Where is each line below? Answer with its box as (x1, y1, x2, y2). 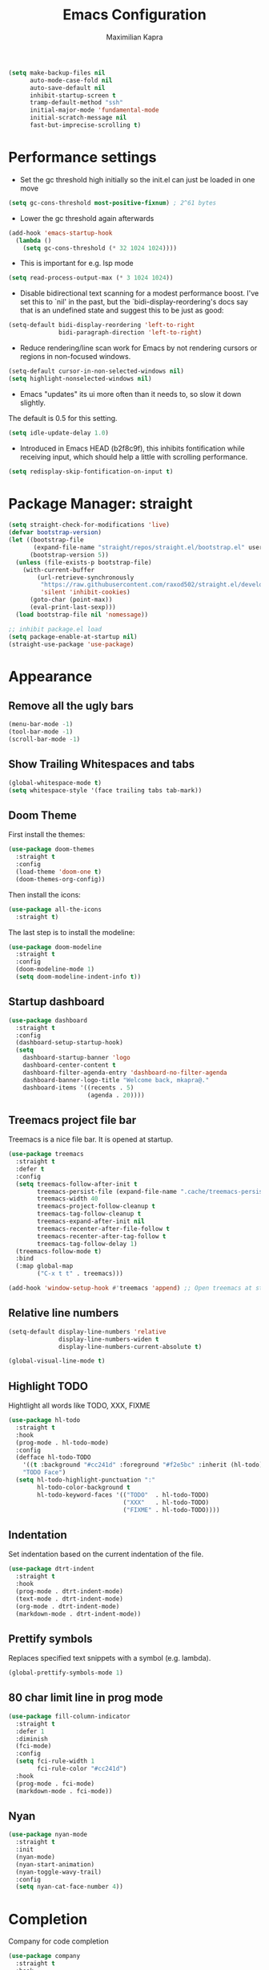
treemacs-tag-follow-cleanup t (37, 1210, 142, 1218)
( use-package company (8, 1952, 81, 1960)
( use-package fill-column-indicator (8, 1712, 130, 1720)
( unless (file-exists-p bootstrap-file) (15, 558, 152, 566)
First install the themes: (8, 830, 86, 840)
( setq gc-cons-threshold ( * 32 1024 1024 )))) (22, 243, 178, 252)
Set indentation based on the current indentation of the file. (8, 1549, 204, 1559)
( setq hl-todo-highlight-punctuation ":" (15, 1476, 156, 1484)
